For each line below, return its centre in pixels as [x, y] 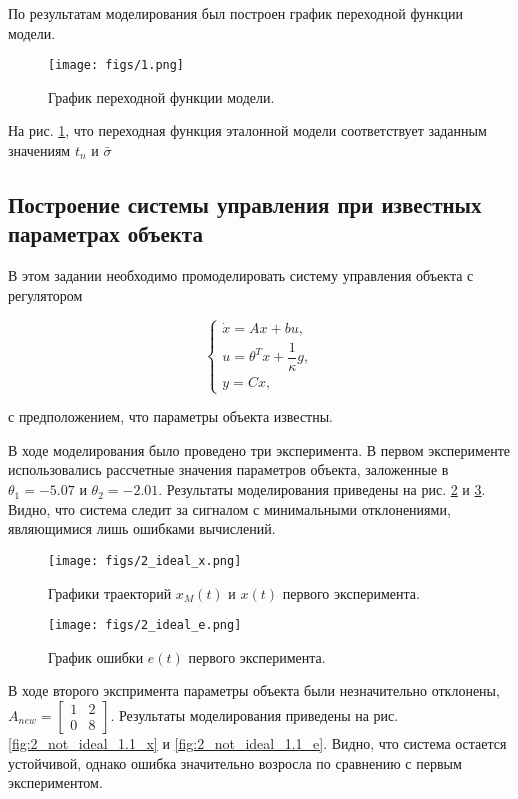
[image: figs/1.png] [116, 65]
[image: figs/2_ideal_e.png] [145, 625]
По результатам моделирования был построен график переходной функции [235, 13]
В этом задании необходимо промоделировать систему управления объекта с [241, 275]
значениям [39, 150]
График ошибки [96, 656]
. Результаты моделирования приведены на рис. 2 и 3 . [322, 489]
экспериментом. [55, 782]
